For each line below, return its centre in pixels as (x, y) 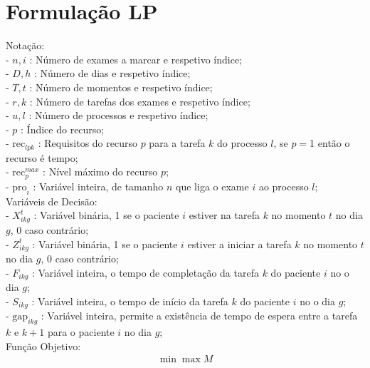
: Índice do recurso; (63, 129)
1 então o (330, 143)
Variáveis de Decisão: (52, 201)
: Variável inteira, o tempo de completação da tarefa (145, 272)
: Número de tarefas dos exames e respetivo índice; (140, 101)
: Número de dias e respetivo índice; (112, 73)
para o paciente (81, 332)
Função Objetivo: (43, 346)
